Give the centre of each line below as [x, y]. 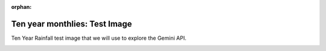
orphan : [21, 7]
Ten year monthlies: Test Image [72, 24]
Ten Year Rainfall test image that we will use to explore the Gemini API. [99, 38]
